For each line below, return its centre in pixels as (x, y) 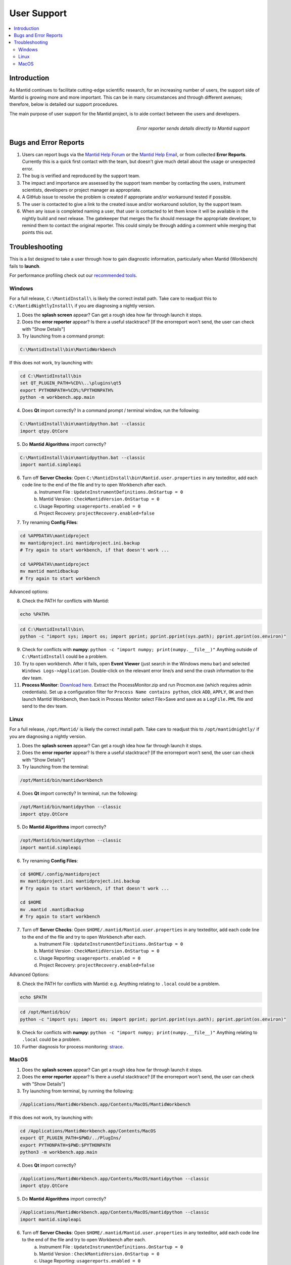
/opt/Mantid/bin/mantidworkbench (61, 780)
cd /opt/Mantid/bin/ (45, 1012)
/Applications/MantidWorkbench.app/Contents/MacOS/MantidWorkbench (105, 1104)
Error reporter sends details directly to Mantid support (193, 128)
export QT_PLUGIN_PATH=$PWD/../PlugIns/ (70, 1138)
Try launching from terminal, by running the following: (78, 1091)
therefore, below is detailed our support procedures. (64, 104)
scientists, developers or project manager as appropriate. (82, 190)
